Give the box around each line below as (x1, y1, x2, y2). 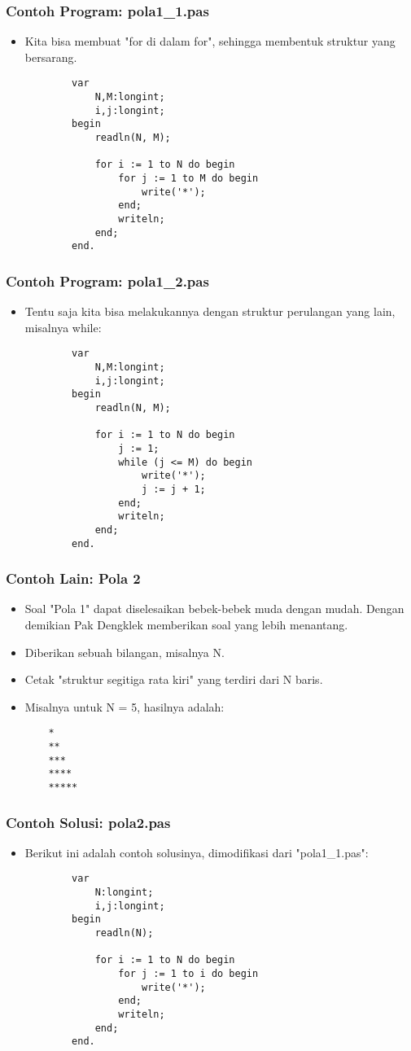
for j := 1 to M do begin (118, 173, 259, 184)
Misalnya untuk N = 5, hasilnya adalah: (24, 698, 225, 715)
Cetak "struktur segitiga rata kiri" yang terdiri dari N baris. (24, 671, 323, 688)
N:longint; (94, 887, 154, 899)
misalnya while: (24, 318, 102, 335)
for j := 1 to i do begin (118, 968, 259, 980)
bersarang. (24, 48, 77, 65)
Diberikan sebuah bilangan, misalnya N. (24, 643, 225, 660)
